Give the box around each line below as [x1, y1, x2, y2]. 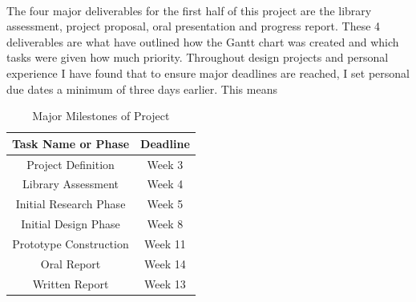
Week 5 [147, 195, 184, 212]
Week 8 [147, 215, 184, 232]
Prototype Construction [12, 235, 129, 252]
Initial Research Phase [15, 195, 126, 212]
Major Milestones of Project [32, 107, 170, 124]
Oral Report [40, 255, 101, 272]
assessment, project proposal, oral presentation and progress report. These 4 [6, 18, 381, 34]
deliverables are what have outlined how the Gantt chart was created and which [6, 33, 399, 50]
